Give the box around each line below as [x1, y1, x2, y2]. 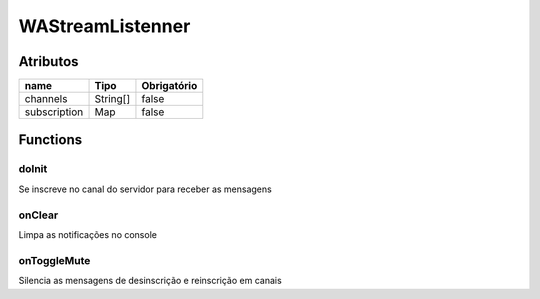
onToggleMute [18, 253, 91, 267]
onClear [18, 208, 59, 222]
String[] [94, 92, 130, 106]
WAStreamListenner [18, 15, 191, 37]
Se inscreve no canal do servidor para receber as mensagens [18, 183, 272, 195]
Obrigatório [141, 79, 198, 93]
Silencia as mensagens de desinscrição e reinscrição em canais [18, 275, 282, 287]
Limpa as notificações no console [18, 228, 157, 240]
